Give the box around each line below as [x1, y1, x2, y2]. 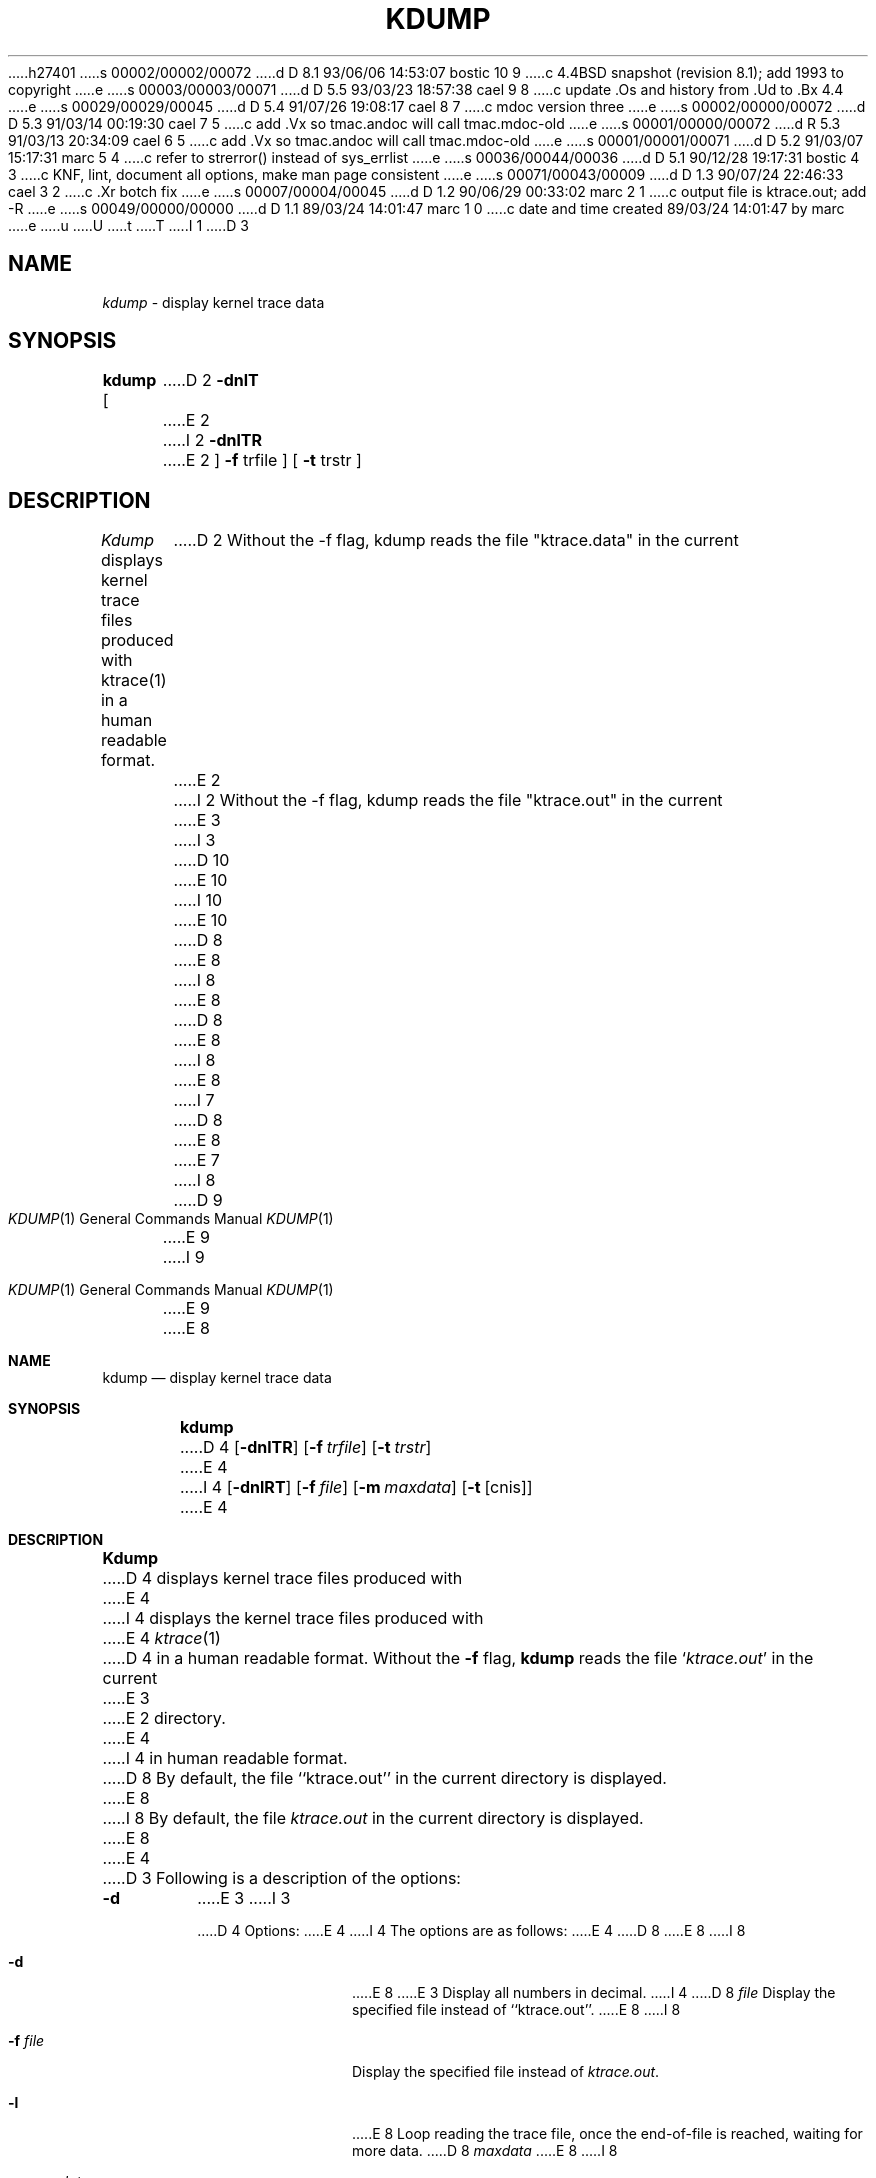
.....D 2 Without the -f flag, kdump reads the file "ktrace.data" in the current [173, 530, 739, 551]
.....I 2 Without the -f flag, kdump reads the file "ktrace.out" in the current [173, 790, 723, 811]
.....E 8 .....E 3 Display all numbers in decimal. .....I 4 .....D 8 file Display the [352, 1984, 836, 2002]
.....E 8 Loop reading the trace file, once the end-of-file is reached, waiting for [352, 2125, 863, 2143]
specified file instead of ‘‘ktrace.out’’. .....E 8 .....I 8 [352, 2001, 681, 2019]
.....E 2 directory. [102, 1708, 226, 1729]
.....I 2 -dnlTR [162, 430, 262, 451]
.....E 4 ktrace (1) [102, 1628, 221, 1649]
